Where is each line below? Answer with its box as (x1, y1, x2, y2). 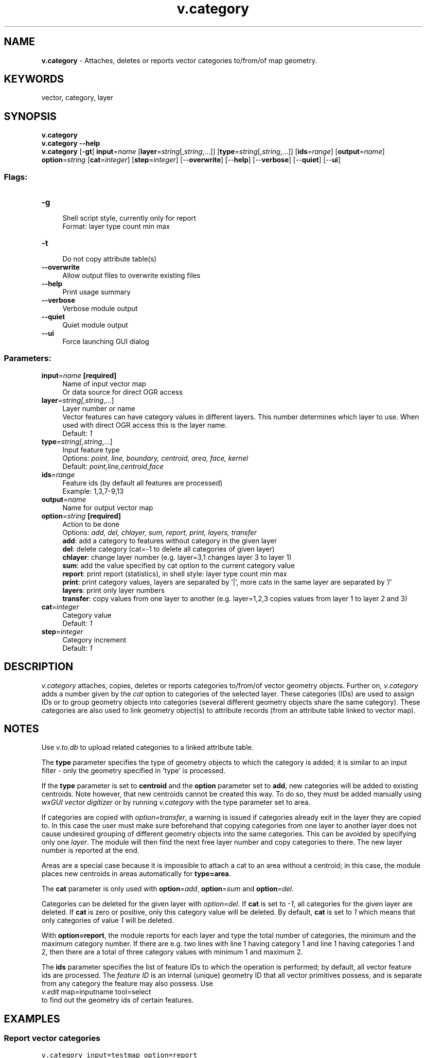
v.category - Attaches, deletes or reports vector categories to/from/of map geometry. (41, 56, 317, 65)
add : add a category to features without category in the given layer (62, 536, 277, 545)
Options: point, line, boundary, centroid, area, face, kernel (62, 453, 248, 462)
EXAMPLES (4, 1012, 60, 1025)
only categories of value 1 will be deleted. (41, 916, 174, 925)
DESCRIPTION (4, 660, 73, 673)
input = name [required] (41, 371, 117, 380)
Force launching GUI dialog (62, 337, 149, 346)
